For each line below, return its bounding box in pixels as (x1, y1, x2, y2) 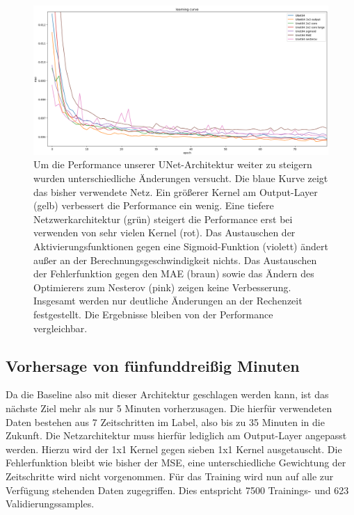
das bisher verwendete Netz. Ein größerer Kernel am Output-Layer (33, 184, 318, 199)
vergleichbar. (33, 320, 88, 335)
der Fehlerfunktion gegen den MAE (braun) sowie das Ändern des (33, 266, 314, 281)
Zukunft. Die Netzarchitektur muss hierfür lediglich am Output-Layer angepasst (6, 428, 347, 443)
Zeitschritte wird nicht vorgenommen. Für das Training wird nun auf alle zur (6, 468, 334, 483)
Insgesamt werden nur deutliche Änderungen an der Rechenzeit (33, 293, 303, 308)
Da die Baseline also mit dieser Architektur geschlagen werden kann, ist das (6, 387, 329, 402)
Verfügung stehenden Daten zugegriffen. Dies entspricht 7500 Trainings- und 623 (6, 482, 349, 497)
